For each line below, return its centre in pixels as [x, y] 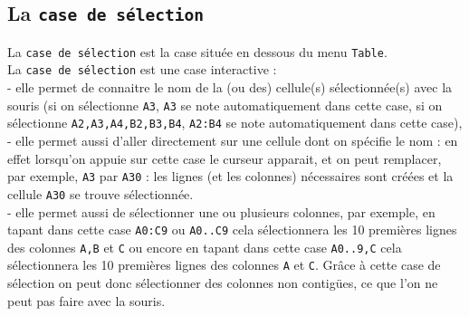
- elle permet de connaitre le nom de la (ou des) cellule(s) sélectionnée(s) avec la [230, 87]
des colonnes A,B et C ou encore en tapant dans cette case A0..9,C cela [205, 247]
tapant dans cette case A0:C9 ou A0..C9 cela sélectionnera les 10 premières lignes [232, 230]
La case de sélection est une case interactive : [142, 69]
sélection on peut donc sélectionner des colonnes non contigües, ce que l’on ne [223, 283]
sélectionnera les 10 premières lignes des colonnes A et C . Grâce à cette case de [224, 265]
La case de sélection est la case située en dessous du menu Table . [197, 51]
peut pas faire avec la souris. [86, 300]
